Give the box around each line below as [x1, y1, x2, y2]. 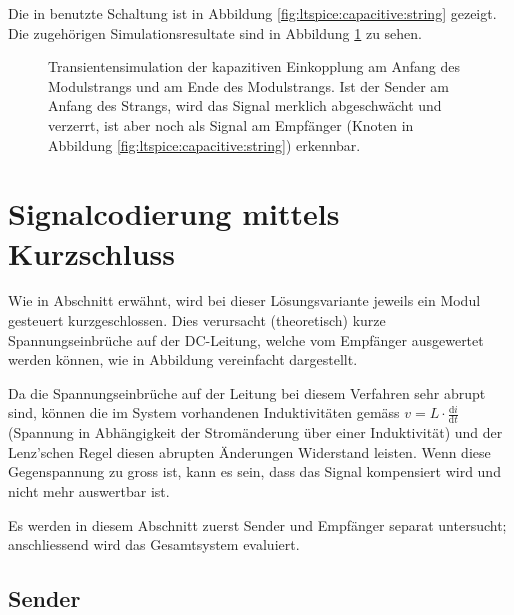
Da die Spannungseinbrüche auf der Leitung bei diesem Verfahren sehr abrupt [8, 382, 486, 403]
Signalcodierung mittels [8, 193, 340, 234]
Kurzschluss [8, 232, 175, 273]
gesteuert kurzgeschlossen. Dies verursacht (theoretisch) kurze [8, 310, 386, 331]
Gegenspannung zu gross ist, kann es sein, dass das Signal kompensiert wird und [8, 461, 501, 482]
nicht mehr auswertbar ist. [8, 481, 170, 502]
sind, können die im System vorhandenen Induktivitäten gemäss [8, 402, 400, 423]
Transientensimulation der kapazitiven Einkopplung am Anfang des [48, 56, 461, 77]
